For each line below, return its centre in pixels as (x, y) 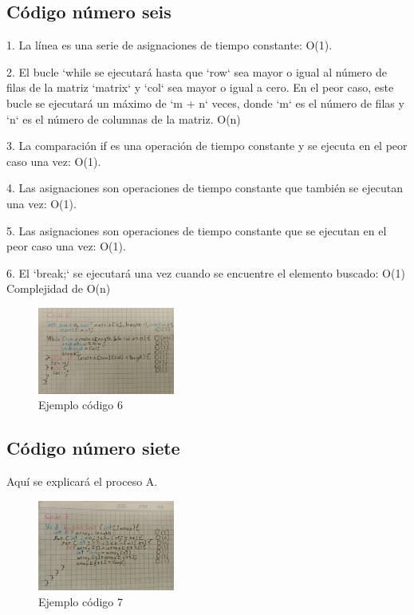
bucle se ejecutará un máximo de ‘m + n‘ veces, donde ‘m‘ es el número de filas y (205, 102)
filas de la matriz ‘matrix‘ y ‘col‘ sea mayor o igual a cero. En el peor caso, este (200, 87)
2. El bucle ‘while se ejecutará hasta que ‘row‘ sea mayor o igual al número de (197, 71)
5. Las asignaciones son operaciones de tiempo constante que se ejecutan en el (197, 230)
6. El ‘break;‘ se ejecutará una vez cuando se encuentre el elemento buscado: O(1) (206, 272)
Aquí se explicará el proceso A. (82, 481)
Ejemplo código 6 (81, 405)
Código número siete (93, 448)
